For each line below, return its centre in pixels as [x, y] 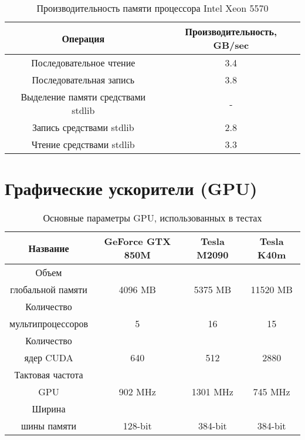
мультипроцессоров [49, 324]
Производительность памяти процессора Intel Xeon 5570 [152, 8]
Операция [83, 38]
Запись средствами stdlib [83, 127]
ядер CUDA [49, 358]
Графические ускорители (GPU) [131, 188]
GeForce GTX [138, 241]
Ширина [49, 409]
